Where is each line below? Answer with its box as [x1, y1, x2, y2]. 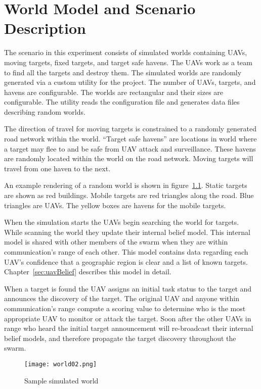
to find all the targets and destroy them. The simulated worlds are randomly [4, 67, 242, 77]
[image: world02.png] [24, 360, 97, 368]
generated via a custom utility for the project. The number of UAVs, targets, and [4, 77, 256, 87]
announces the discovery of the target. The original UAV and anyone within [4, 293, 240, 304]
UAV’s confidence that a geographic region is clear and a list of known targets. [4, 256, 248, 267]
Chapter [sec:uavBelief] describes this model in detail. [4, 266, 171, 277]
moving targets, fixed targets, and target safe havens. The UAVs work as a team [4, 57, 252, 67]
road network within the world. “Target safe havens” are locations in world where [4, 133, 257, 144]
